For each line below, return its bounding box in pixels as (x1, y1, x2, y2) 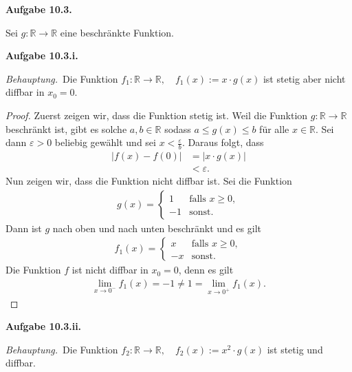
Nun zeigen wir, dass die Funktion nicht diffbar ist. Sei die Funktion (5, 174, 292, 188)
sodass (164, 121, 191, 136)
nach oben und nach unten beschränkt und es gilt (52, 220, 261, 235)
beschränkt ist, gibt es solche (5, 121, 127, 136)
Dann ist (5, 220, 42, 235)
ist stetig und (267, 342, 323, 356)
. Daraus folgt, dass (181, 135, 264, 149)
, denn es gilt (178, 262, 234, 277)
